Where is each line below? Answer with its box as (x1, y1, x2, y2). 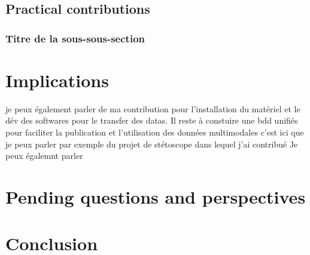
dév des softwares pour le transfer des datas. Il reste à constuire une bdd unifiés (5, 114, 298, 127)
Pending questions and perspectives (5, 184, 306, 208)
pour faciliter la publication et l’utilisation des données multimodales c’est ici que (5, 125, 304, 138)
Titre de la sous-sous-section (5, 30, 145, 45)
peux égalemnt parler (5, 149, 83, 162)
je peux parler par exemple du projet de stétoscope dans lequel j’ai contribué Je (5, 137, 298, 150)
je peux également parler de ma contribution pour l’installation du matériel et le (5, 102, 300, 115)
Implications (5, 67, 109, 92)
